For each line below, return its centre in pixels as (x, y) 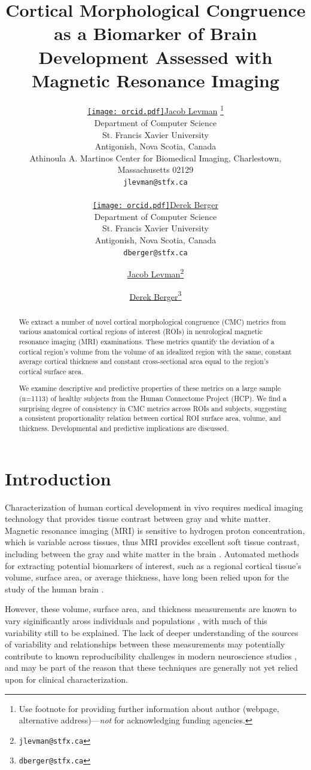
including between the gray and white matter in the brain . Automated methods (152, 554)
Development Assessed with (155, 56)
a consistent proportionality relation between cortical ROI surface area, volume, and (150, 418)
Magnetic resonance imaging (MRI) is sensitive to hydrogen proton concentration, (155, 530)
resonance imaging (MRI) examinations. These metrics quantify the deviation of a (147, 341)
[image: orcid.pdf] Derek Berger (155, 205)
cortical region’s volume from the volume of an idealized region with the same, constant (155, 351)
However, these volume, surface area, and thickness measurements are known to (151, 609)
